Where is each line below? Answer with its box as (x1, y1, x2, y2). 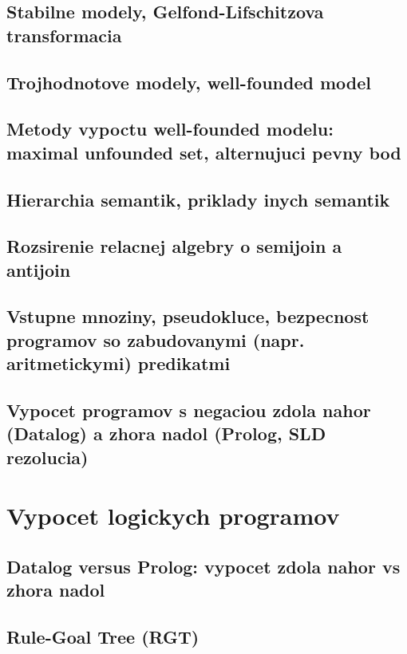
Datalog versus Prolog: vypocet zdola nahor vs (6, 554, 401, 578)
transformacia (6, 22, 122, 47)
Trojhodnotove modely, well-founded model (6, 69, 372, 94)
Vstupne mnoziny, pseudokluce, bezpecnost (6, 304, 369, 329)
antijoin (6, 257, 71, 282)
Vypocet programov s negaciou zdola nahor (6, 398, 371, 423)
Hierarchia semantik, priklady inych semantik (6, 187, 390, 211)
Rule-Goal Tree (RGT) (6, 624, 200, 649)
